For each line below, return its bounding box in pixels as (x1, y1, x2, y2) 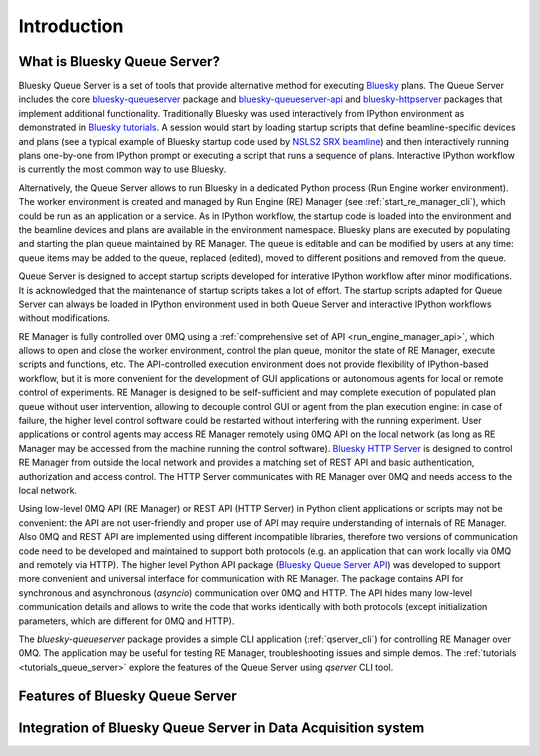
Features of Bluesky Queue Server (18, 687, 237, 704)
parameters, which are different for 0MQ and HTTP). (18, 615, 235, 627)
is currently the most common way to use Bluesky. (18, 163, 227, 175)
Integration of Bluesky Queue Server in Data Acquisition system (18, 719, 425, 736)
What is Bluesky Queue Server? (18, 53, 220, 70)
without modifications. (18, 312, 111, 324)
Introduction (18, 15, 124, 37)
